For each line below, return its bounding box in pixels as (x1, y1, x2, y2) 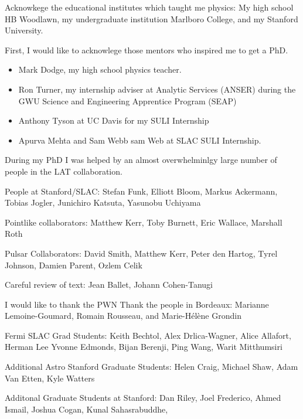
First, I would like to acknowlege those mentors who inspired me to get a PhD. (5, 43, 288, 56)
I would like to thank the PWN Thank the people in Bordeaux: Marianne (5, 298, 269, 310)
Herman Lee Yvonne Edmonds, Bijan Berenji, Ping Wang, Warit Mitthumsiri (5, 340, 282, 353)
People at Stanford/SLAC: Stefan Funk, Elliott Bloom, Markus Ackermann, (5, 185, 278, 197)
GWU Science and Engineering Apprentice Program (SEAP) (18, 94, 237, 107)
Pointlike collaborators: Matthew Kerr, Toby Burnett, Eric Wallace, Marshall (5, 216, 282, 228)
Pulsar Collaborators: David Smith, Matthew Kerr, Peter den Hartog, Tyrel (5, 247, 278, 259)
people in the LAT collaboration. (5, 165, 122, 177)
